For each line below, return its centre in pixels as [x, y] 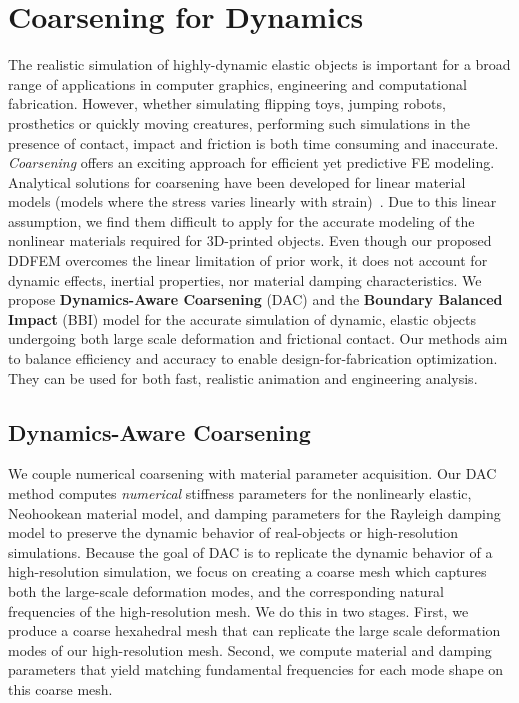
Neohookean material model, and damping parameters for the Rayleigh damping [254, 512]
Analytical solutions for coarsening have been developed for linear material [237, 181]
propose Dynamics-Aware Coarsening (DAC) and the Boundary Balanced [255, 299]
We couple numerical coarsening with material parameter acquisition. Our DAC [252, 473]
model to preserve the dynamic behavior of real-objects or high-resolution [233, 532]
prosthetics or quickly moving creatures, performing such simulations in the [239, 122]
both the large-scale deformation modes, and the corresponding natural [226, 590]
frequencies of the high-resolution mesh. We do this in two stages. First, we [238, 610]
